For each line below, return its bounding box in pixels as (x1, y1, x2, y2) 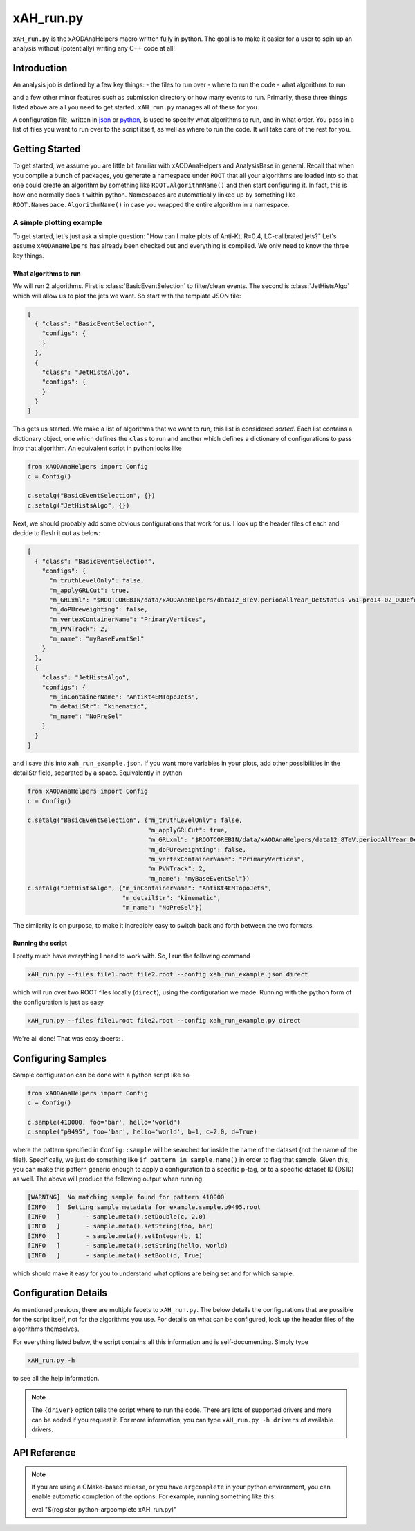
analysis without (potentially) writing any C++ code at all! (12, 44, 176, 52)
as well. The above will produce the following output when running (12, 1174, 203, 1183)
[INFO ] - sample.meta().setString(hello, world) (27, 1242, 228, 1250)
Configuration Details (12, 1287, 107, 1299)
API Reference (12, 1447, 76, 1459)
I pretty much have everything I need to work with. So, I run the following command (12, 952, 250, 960)
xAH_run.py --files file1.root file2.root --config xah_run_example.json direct (27, 970, 308, 978)
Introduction (12, 62, 68, 74)
